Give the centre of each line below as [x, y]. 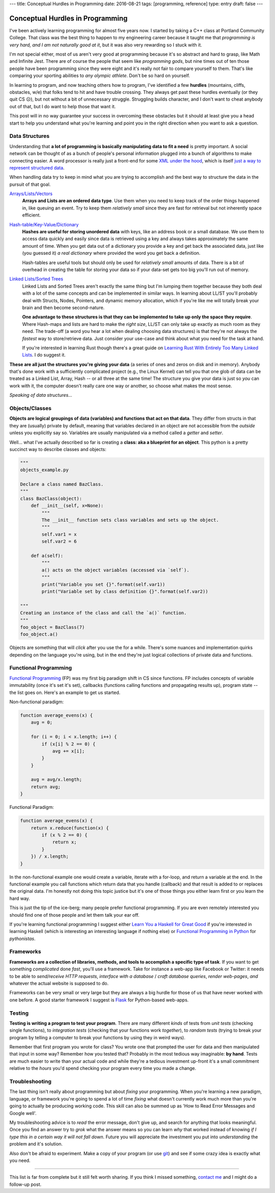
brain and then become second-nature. [63, 307]
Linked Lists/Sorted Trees [36, 279]
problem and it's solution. [36, 1144]
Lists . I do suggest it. [44, 355]
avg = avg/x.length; [57, 780]
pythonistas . [22, 938]
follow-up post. [25, 1184]
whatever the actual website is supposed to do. [59, 983]
